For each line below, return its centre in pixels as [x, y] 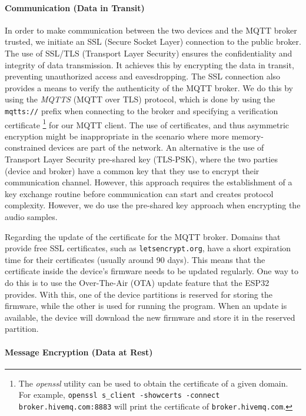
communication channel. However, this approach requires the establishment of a [149, 182]
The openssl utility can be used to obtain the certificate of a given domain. [153, 383]
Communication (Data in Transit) [75, 7]
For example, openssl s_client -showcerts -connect [119, 395]
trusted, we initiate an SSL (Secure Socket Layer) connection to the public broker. [153, 41]
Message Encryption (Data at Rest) [79, 352]
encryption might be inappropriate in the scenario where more [117, 136]
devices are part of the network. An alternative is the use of [156, 147]
